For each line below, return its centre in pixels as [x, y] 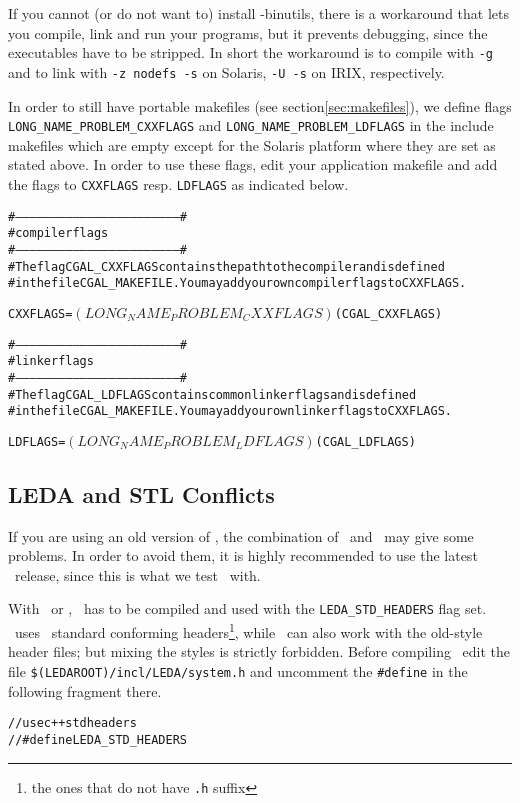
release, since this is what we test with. [137, 574]
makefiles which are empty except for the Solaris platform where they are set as [252, 144]
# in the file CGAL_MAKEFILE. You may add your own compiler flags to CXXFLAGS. [237, 283]
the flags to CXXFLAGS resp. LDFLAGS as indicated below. [178, 183]
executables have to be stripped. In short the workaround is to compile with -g [250, 52]
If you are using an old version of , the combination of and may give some [241, 535]
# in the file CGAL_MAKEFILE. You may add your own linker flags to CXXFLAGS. [230, 411]
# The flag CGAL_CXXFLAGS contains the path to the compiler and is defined [226, 266]
